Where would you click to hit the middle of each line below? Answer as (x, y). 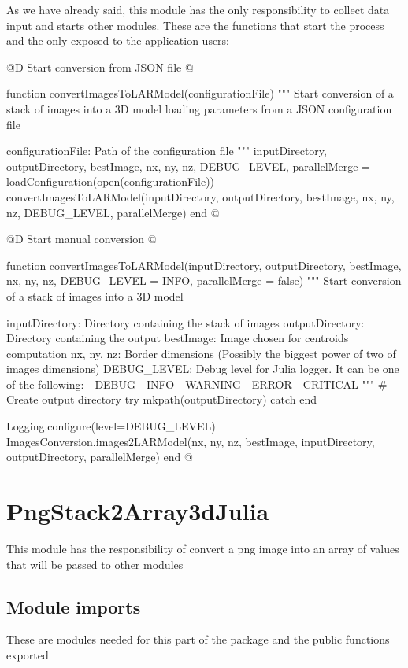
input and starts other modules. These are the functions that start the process (195, 25)
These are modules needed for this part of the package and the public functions (198, 639)
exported (28, 654)
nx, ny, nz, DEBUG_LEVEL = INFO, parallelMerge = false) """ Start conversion (204, 280)
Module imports (74, 606)
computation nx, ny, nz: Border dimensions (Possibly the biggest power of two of (201, 353)
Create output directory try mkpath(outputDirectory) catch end (162, 399)
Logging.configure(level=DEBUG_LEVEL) (111, 426)
